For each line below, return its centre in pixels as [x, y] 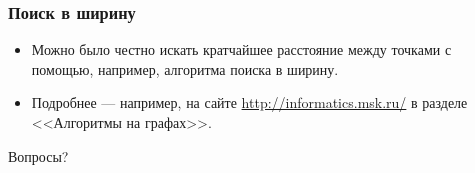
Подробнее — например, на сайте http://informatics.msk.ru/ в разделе [249, 102]
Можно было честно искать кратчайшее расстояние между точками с [241, 49]
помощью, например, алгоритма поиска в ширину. [185, 68]
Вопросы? [38, 155]
